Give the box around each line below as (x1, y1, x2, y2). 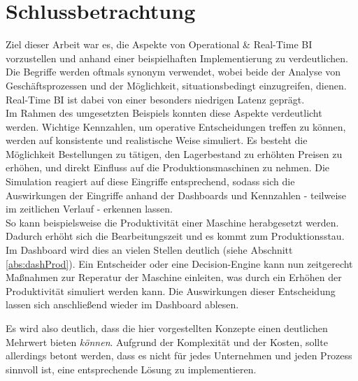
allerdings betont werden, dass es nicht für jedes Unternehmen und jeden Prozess (6, 348, 352, 363)
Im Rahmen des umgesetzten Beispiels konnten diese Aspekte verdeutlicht (6, 106, 322, 120)
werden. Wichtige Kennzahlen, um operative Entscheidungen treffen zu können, (6, 119, 346, 134)
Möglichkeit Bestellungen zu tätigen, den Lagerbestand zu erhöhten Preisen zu (6, 146, 343, 161)
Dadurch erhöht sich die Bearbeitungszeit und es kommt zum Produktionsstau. (6, 229, 345, 243)
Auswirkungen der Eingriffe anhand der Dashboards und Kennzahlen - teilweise (6, 187, 347, 202)
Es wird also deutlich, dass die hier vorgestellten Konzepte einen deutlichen (6, 321, 328, 335)
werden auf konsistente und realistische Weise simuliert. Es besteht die (6, 133, 308, 148)
